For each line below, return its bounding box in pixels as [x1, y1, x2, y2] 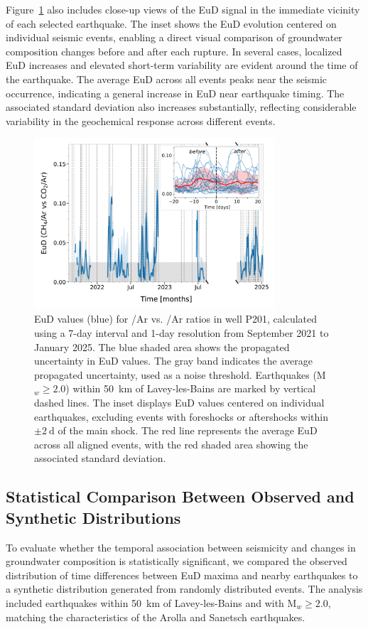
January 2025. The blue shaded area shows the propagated [34, 339, 290, 354]
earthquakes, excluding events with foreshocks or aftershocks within [34, 409, 329, 424]
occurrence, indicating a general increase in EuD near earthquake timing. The [6, 85, 345, 100]
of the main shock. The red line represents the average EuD [58, 423, 318, 438]
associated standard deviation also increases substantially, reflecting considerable [6, 100, 357, 114]
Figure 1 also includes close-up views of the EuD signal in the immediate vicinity [6, 2, 360, 16]
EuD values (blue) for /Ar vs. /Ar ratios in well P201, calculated [34, 311, 318, 326]
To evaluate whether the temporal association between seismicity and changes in [6, 539, 356, 554]
